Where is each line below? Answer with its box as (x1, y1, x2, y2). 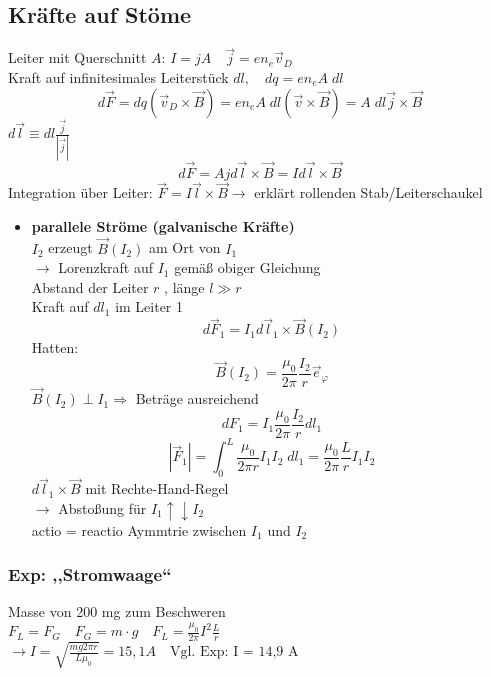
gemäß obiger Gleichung (174, 257, 321, 278)
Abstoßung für (58, 497, 147, 518)
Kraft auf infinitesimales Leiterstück (8, 67, 229, 88)
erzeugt (48, 237, 93, 258)
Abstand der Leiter (31, 276, 149, 297)
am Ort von (148, 237, 221, 258)
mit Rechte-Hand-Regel (85, 478, 229, 499)
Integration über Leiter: (8, 182, 153, 203)
